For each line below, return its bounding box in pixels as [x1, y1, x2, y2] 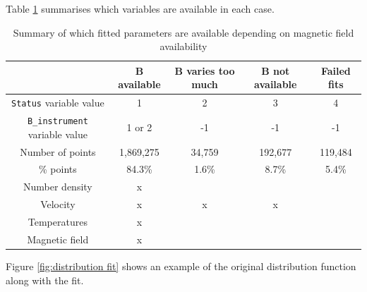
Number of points [20, 144, 96, 159]
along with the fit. [6, 272, 84, 287]
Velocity [40, 197, 76, 212]
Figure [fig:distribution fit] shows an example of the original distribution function [6, 258, 356, 273]
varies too [186, 63, 235, 78]
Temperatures [28, 214, 88, 229]
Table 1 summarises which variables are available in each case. [6, 1, 275, 16]
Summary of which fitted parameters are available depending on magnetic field [13, 25, 354, 39]
